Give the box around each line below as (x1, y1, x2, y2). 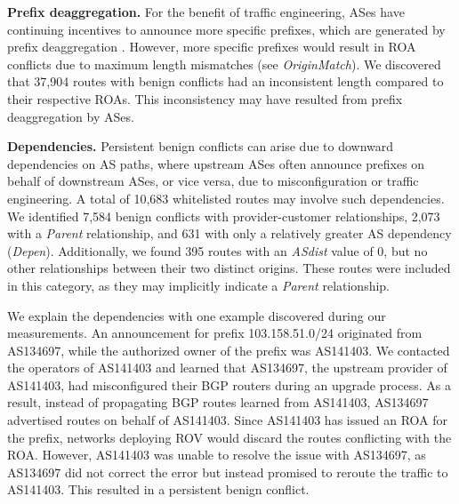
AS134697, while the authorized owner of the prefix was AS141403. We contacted (7, 340, 450, 359)
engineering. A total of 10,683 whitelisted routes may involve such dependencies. (7, 188, 445, 207)
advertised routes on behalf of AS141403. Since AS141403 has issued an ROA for (7, 411, 447, 429)
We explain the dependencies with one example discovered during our (7, 306, 386, 324)
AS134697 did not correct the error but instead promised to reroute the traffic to (7, 462, 448, 481)
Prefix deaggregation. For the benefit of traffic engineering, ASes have (7, 3, 405, 20)
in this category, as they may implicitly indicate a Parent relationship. (7, 276, 391, 294)
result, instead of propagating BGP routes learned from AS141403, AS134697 (7, 393, 429, 412)
